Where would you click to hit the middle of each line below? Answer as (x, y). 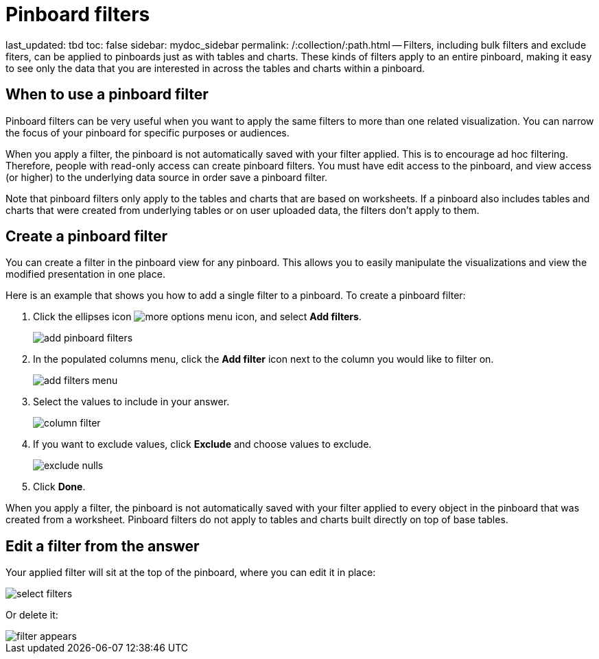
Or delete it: (32, 615)
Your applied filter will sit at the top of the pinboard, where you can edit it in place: (191, 573)
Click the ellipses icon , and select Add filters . (197, 317)
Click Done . (59, 487)
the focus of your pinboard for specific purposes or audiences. (148, 132)
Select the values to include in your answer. (131, 402)
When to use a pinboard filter (107, 95)
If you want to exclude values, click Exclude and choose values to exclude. (202, 444)
